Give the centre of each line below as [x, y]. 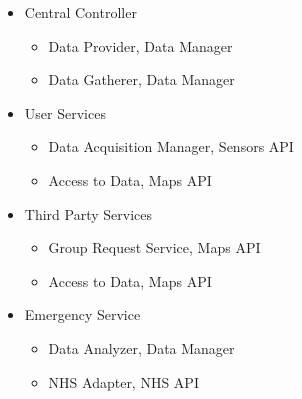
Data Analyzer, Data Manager [141, 347]
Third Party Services [88, 213]
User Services [65, 112]
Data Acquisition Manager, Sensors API [171, 146]
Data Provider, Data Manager [140, 45]
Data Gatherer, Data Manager [141, 79]
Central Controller [80, 12]
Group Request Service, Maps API [154, 247]
